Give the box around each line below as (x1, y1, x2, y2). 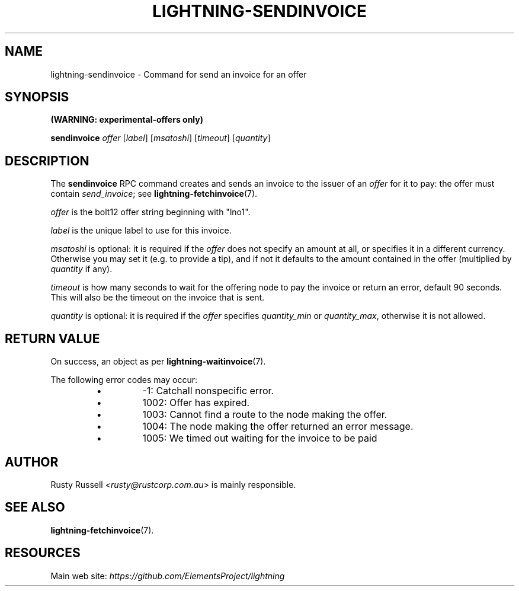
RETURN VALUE (5, 331, 100, 346)
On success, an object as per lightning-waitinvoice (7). (50, 356, 266, 367)
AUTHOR (5, 454, 59, 469)
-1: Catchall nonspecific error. (142, 385, 274, 397)
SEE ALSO (5, 500, 65, 515)
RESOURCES (5, 545, 81, 561)
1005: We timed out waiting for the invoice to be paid (142, 432, 377, 445)
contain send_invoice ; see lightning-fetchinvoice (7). (50, 189, 258, 199)
